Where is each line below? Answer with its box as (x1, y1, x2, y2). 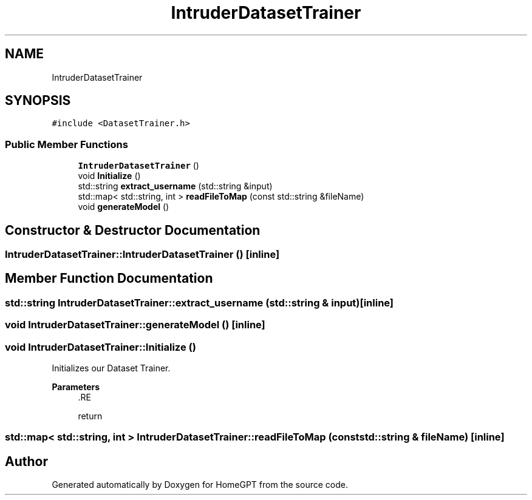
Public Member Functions (5, 138, 128, 150)
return (78, 411, 103, 421)
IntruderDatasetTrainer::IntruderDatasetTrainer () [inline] (5, 248, 280, 261)
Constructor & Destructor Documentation (5, 222, 261, 238)
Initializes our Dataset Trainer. (52, 363, 171, 373)
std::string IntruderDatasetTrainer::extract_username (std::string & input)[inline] (5, 296, 394, 309)
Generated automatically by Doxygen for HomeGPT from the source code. (52, 479, 348, 490)
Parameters (52, 382, 100, 392)
